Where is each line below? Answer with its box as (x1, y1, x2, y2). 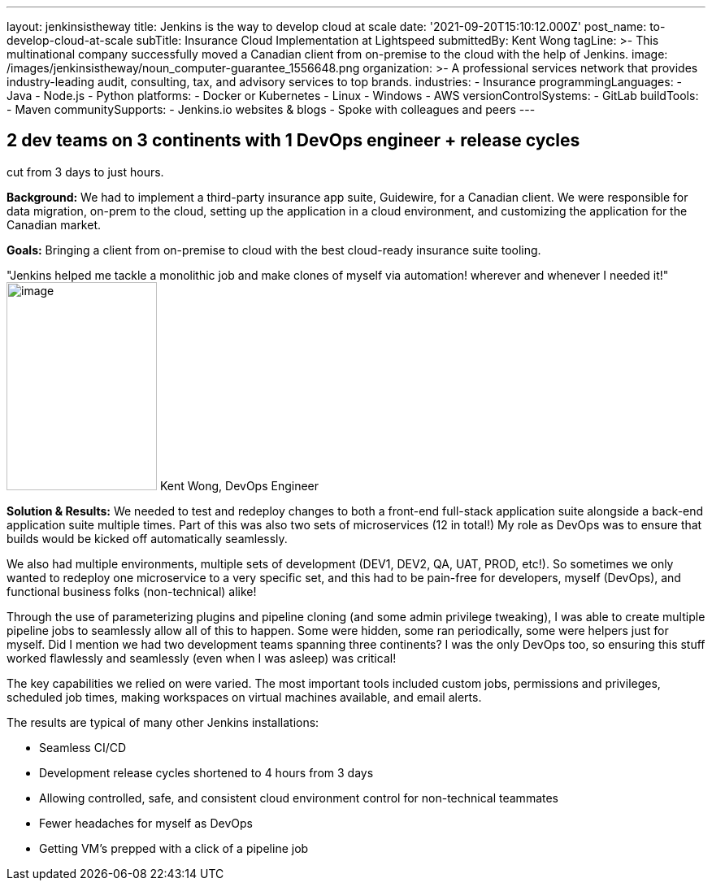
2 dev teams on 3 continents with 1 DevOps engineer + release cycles (7, 130, 580, 151)
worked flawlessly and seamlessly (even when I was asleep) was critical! (7, 650, 397, 665)
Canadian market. (7, 217, 102, 232)
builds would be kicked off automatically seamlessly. (7, 531, 288, 546)
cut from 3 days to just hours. (7, 164, 164, 179)
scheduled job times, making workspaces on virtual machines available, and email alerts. (7, 689, 482, 704)
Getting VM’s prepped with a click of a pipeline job (39, 841, 309, 855)
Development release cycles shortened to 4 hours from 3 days (39, 765, 374, 780)
